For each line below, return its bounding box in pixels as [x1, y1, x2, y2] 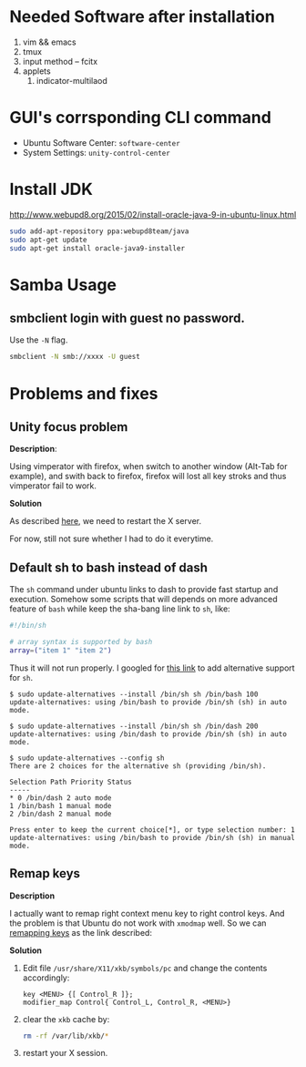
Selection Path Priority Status [9, 777, 132, 786]
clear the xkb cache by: [22, 1013, 110, 1024]
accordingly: [22, 972, 70, 983]
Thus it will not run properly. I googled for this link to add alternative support [9, 662, 295, 673]
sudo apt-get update [9, 235, 88, 244]
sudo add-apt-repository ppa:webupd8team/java [9, 226, 189, 236]
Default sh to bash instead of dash [9, 559, 208, 575]
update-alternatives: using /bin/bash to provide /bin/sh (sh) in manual [9, 833, 296, 842]
